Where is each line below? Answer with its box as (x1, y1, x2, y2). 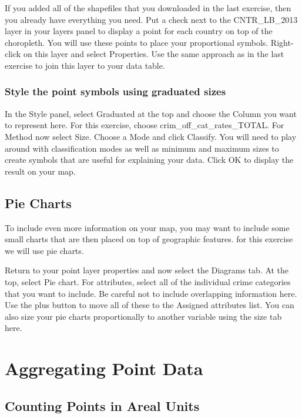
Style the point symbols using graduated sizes (5, 84, 226, 99)
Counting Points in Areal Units (5, 396, 200, 414)
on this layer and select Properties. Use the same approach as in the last (23, 48, 284, 60)
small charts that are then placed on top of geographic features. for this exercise (5, 233, 293, 245)
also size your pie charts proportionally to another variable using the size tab (5, 310, 282, 322)
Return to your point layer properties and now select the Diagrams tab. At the (5, 264, 289, 276)
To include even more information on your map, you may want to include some (5, 221, 290, 233)
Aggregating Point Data (5, 356, 203, 380)
